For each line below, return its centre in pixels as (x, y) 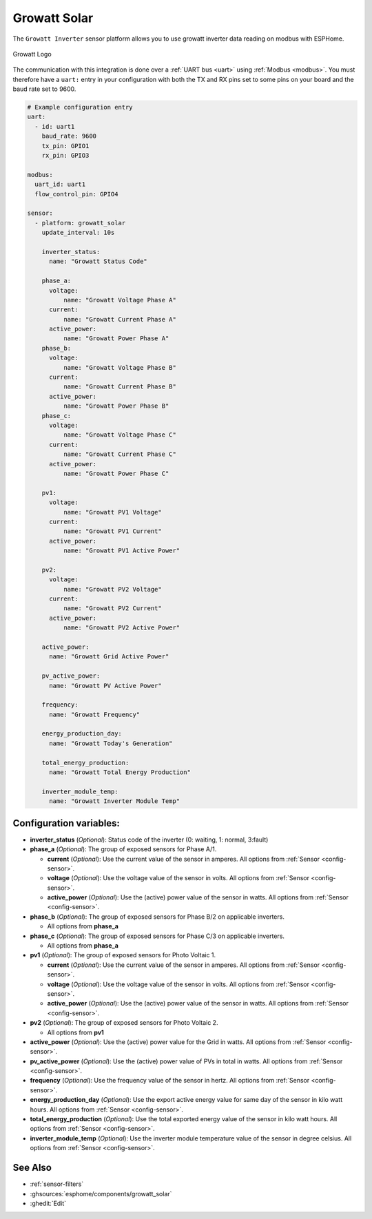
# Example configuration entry (80, 107)
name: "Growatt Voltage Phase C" (120, 435)
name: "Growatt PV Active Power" (105, 686)
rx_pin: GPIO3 (65, 156)
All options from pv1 (76, 1032)
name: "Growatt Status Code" (98, 261)
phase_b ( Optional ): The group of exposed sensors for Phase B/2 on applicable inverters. (157, 917)
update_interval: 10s (78, 233)
